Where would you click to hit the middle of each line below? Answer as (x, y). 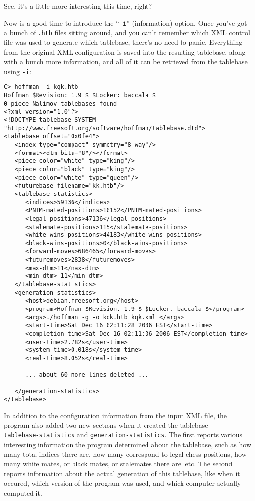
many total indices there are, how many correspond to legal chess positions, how (125, 454)
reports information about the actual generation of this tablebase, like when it (122, 473)
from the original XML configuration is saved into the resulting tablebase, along (125, 52)
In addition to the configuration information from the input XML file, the (115, 415)
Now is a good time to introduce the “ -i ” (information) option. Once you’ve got (126, 22)
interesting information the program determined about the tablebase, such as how (128, 444)
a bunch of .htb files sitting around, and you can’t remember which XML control (127, 32)
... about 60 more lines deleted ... (87, 375)
